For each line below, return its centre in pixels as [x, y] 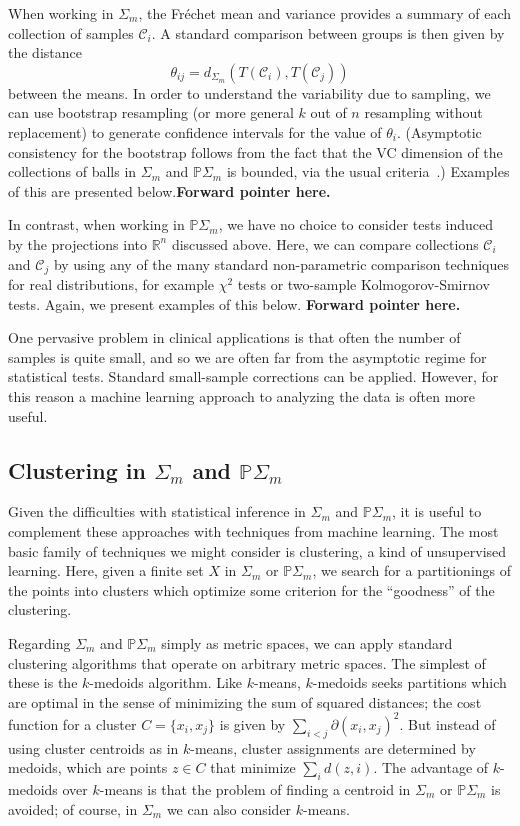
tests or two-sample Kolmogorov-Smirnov [363, 283]
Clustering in [77, 469]
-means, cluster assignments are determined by [333, 747]
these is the [43, 682]
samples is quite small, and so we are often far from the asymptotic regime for [247, 356]
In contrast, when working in [96, 224]
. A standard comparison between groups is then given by [328, 32]
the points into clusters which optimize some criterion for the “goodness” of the [251, 589]
